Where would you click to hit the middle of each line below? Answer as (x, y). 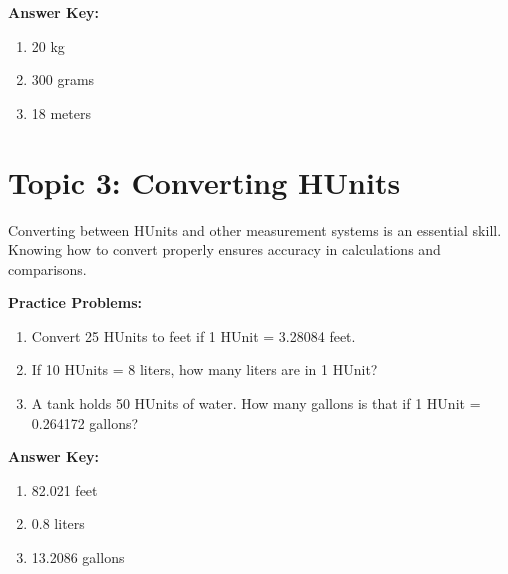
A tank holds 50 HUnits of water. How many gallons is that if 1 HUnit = (256, 403)
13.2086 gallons (78, 557)
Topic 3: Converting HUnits (204, 181)
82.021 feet (64, 489)
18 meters (61, 112)
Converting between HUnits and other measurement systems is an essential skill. (255, 229)
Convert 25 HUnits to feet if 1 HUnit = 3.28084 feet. (193, 335)
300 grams (63, 79)
